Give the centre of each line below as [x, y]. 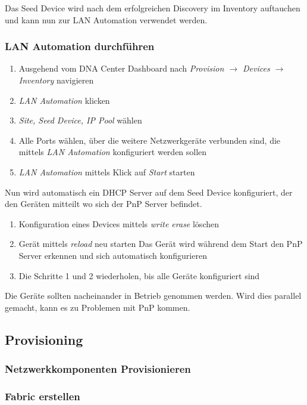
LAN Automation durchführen [80, 46]
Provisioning [44, 339]
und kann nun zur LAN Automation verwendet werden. [106, 19]
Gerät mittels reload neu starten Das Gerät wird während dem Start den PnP [161, 244]
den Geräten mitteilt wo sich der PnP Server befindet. [104, 204]
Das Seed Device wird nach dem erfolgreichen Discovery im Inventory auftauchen [153, 8]
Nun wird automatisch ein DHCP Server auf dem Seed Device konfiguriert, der [149, 192]
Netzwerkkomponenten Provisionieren [98, 369]
